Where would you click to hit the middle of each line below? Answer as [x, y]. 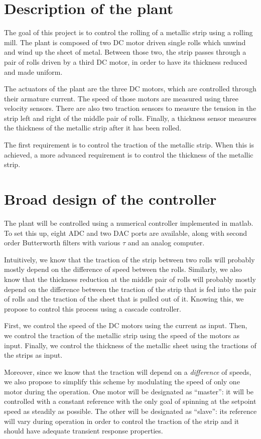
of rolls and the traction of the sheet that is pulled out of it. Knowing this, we [124, 299]
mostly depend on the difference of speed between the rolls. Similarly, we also [123, 269]
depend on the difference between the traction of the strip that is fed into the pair [130, 289]
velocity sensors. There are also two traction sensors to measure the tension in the [130, 108]
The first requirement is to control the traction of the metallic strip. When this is [129, 145]
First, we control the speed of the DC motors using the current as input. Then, [126, 325]
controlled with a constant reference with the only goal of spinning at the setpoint [130, 401]
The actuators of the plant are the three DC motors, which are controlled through [130, 89]
